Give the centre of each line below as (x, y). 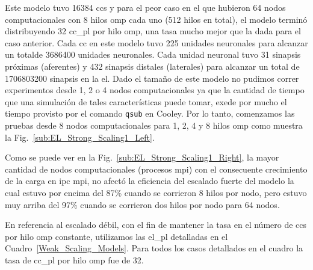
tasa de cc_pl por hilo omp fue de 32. (74, 259)
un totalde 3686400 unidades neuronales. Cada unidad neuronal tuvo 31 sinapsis (153, 54)
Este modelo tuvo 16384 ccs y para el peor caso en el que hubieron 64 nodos (145, 7)
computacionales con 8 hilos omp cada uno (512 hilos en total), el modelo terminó (156, 19)
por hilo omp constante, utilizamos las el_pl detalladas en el (116, 236)
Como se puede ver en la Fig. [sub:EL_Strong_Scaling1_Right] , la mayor (142, 157)
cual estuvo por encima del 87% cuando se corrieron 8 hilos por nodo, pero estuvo (156, 192)
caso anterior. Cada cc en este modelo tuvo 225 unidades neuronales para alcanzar (156, 42)
